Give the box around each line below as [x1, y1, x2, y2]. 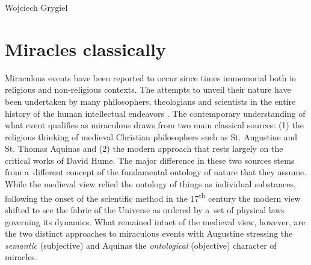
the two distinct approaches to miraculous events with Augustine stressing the [5, 227, 293, 240]
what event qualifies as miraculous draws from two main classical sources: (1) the [5, 119, 304, 131]
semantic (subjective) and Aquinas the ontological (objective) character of [5, 238, 277, 251]
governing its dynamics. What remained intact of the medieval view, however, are [5, 215, 306, 228]
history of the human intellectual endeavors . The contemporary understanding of [5, 107, 306, 119]
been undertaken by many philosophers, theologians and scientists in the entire [5, 95, 296, 107]
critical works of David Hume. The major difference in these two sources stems [5, 154, 295, 166]
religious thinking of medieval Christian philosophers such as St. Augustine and [5, 130, 298, 143]
